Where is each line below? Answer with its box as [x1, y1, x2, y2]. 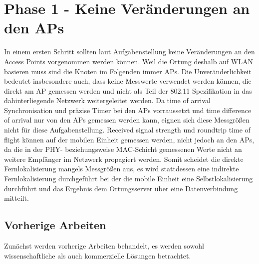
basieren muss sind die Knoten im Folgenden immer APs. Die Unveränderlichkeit [4, 66, 252, 76]
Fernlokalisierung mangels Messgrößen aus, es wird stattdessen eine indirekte [4, 163, 239, 174]
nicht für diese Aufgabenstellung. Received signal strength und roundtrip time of [4, 125, 251, 135]
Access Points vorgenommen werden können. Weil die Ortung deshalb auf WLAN [4, 56, 253, 66]
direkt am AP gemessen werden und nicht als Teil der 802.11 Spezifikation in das [4, 85, 252, 96]
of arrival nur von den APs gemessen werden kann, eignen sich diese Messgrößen [4, 115, 250, 125]
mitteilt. [4, 193, 29, 203]
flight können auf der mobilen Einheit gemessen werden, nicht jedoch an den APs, [4, 134, 255, 144]
